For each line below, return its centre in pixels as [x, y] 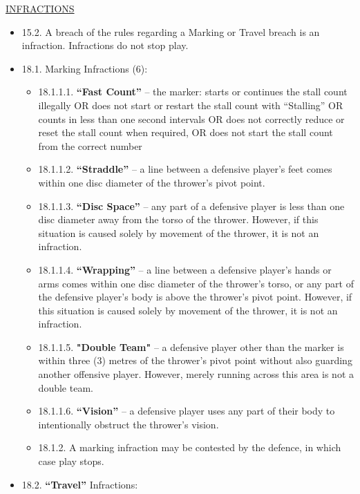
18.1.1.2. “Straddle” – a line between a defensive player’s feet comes [185, 169]
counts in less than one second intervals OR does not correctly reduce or [191, 118]
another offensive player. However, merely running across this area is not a [196, 374]
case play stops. [71, 461]
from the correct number [90, 145]
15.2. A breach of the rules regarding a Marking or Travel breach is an [171, 31]
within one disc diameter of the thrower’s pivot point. [152, 182]
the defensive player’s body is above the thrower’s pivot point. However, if [195, 297]
